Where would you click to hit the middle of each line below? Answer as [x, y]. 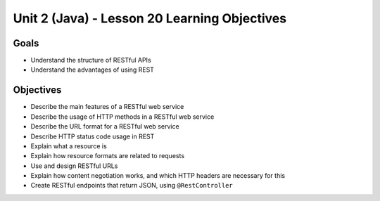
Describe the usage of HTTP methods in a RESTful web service [122, 117]
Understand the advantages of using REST [93, 70]
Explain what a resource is [69, 146]
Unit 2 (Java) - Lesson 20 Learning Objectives [150, 18]
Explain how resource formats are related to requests [108, 156]
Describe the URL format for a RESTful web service [105, 127]
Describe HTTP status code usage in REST [93, 136]
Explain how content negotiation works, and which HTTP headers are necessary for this [158, 176]
